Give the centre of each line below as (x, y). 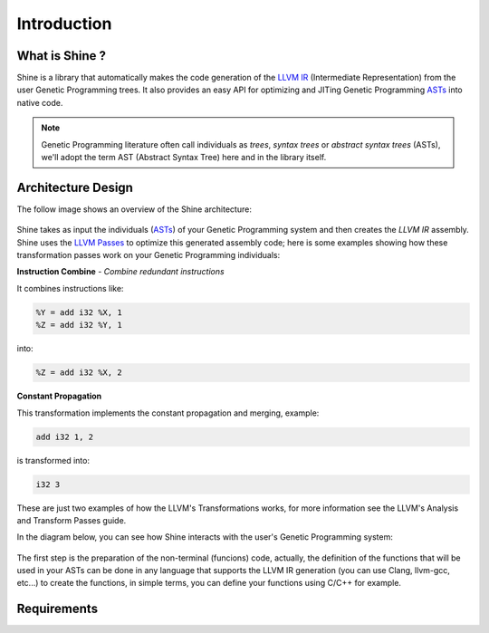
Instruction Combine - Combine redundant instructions (121, 272)
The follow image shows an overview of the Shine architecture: (134, 209)
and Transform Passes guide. (72, 520)
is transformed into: (53, 460)
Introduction (64, 24)
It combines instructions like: (70, 288)
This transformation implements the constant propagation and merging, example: (168, 413)
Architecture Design (75, 187)
